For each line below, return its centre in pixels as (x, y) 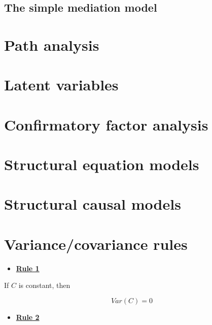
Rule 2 (28, 317)
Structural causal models (93, 204)
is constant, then (44, 285)
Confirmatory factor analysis (106, 124)
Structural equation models (102, 164)
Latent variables (61, 85)
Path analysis (52, 44)
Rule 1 (28, 268)
